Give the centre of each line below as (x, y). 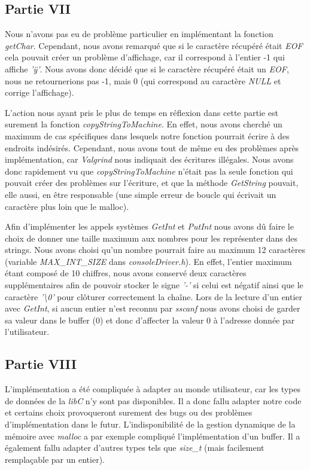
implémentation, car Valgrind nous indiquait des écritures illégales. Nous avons (149, 159)
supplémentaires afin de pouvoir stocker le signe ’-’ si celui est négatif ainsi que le (154, 285)
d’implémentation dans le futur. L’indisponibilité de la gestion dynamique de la (150, 424)
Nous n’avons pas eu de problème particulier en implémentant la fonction (139, 34)
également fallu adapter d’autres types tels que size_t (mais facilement (135, 448)
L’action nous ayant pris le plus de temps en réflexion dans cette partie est (142, 112)
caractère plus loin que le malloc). (67, 206)
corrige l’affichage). (39, 92)
